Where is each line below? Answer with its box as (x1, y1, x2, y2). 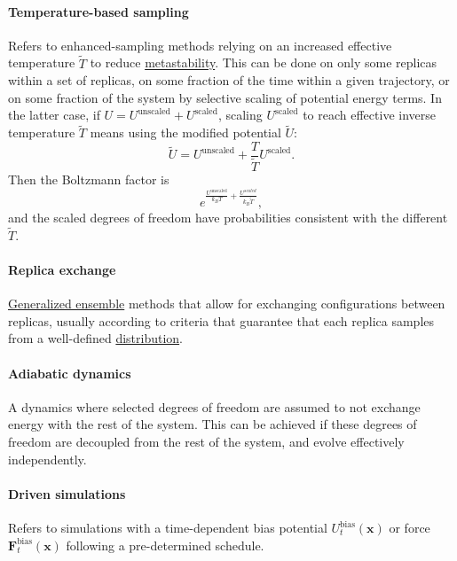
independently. (8, 449, 87, 468)
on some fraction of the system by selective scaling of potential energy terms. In (8, 88, 442, 106)
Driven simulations (8, 484, 126, 503)
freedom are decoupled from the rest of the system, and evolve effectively (8, 432, 405, 451)
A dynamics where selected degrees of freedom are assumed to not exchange (8, 397, 421, 416)
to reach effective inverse (303, 105, 436, 124)
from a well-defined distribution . (8, 329, 183, 347)
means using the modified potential (90, 123, 281, 142)
